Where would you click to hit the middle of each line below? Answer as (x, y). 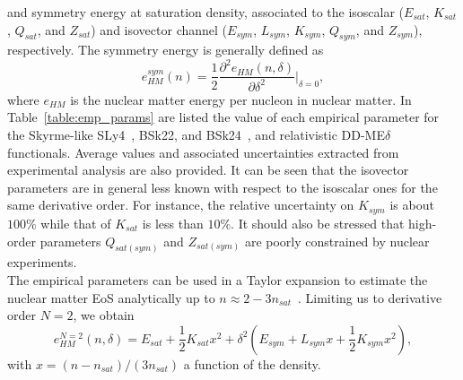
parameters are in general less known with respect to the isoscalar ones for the (223, 187)
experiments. (42, 262)
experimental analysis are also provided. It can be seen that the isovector (208, 170)
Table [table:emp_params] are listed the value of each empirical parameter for (223, 117)
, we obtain (104, 315)
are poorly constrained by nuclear (337, 241)
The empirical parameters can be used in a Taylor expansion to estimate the (218, 279)
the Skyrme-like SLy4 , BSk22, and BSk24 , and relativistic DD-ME (196, 135)
